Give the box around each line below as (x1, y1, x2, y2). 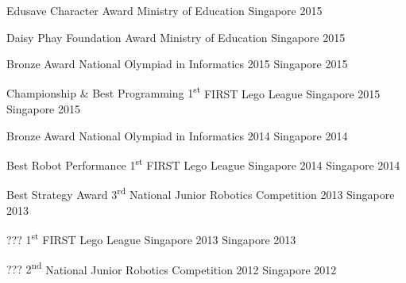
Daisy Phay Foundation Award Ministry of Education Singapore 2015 (6, 29, 346, 45)
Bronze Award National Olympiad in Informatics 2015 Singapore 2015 (6, 55, 348, 72)
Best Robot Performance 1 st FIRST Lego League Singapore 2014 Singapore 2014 (6, 155, 400, 173)
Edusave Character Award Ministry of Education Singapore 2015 (6, 2, 323, 18)
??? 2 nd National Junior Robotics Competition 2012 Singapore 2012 (6, 258, 337, 277)
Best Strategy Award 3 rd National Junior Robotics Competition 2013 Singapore (6, 184, 395, 203)
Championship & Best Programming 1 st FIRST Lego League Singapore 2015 (6, 82, 381, 101)
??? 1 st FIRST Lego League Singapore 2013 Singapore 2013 (6, 229, 296, 247)
